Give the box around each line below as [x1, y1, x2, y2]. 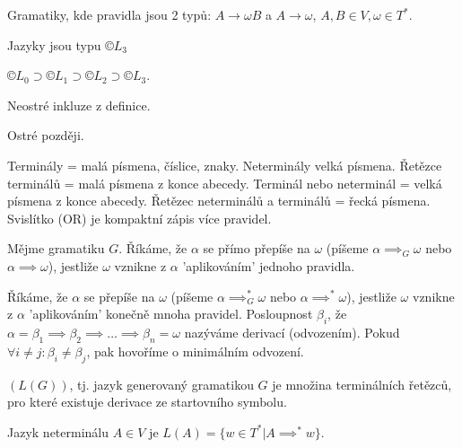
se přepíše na [83, 286, 155, 305]
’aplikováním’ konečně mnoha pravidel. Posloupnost [29, 304, 313, 323]
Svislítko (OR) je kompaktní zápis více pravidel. [7, 208, 272, 227]
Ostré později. [7, 126, 84, 145]
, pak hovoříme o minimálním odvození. [86, 341, 304, 360]
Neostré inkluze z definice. [7, 95, 151, 114]
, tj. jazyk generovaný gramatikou [69, 374, 254, 393]
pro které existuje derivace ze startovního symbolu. [7, 392, 287, 411]
